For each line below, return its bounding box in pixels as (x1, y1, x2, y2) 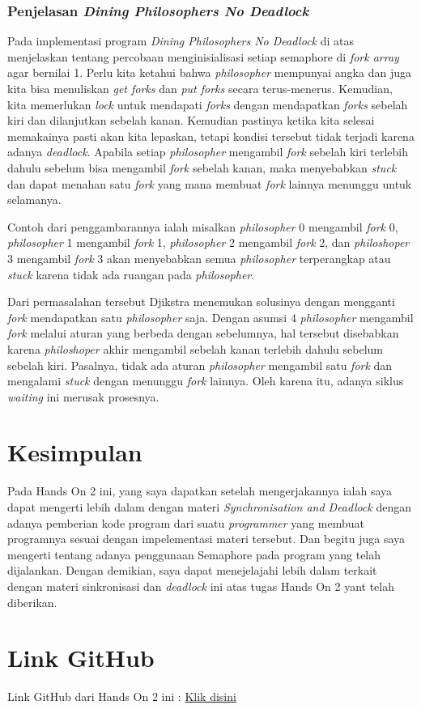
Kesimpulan (7, 435, 142, 469)
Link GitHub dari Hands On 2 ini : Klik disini (7, 688, 236, 705)
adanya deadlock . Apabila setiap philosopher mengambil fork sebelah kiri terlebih (7, 143, 408, 160)
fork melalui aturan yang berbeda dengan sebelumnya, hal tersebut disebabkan (7, 325, 399, 342)
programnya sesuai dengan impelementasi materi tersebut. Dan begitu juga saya (7, 530, 406, 547)
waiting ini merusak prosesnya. (7, 388, 159, 405)
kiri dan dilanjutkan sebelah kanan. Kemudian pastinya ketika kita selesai (7, 112, 375, 129)
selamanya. (7, 191, 62, 208)
